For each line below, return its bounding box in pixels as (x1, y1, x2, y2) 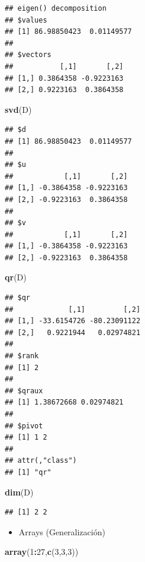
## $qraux (5, 386, 43, 395)
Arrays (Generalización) (18, 525, 105, 538)
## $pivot (5, 421, 43, 430)
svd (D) (5, 103, 32, 115)
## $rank (5, 352, 39, 361)
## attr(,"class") (5, 456, 77, 465)
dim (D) (5, 485, 34, 498)
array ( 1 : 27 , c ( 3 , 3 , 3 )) (5, 545, 79, 558)
